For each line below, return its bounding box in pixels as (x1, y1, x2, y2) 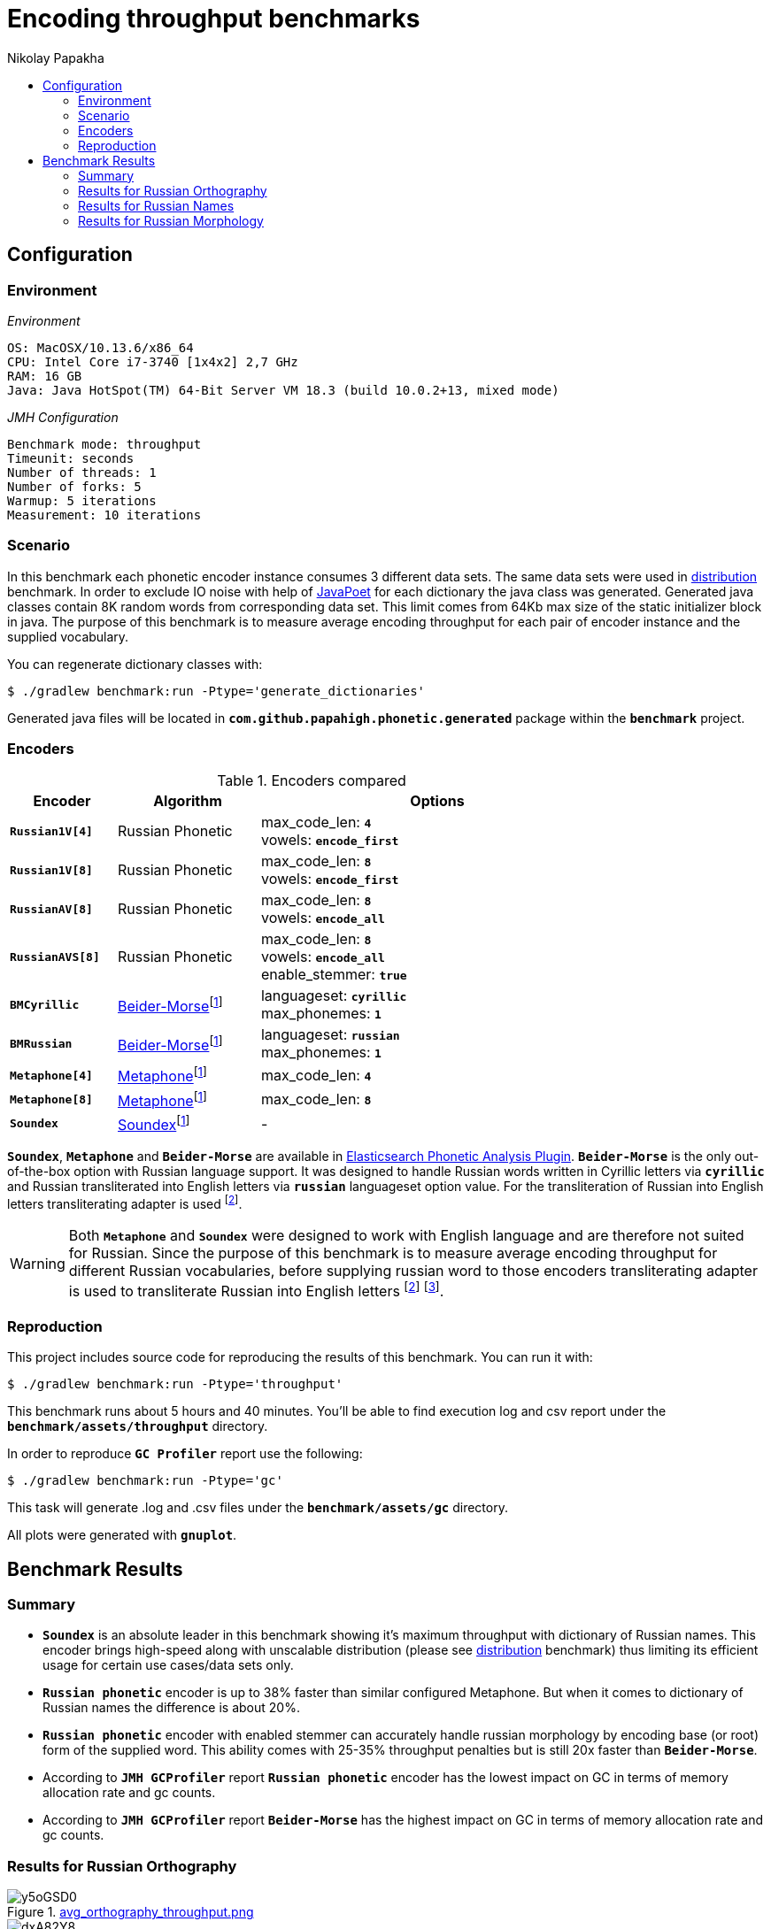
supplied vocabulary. (7, 628, 129, 644)
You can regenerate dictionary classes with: (7, 656, 263, 672)
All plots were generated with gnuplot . (7, 1527, 237, 1543)
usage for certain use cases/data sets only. (42, 1657, 294, 1673)
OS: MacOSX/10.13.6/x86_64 (7, 340, 194, 355)
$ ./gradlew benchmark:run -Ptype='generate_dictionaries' (7, 683, 426, 698)
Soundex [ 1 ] (117, 1113, 190, 1134)
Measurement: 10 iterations (7, 507, 202, 522)
